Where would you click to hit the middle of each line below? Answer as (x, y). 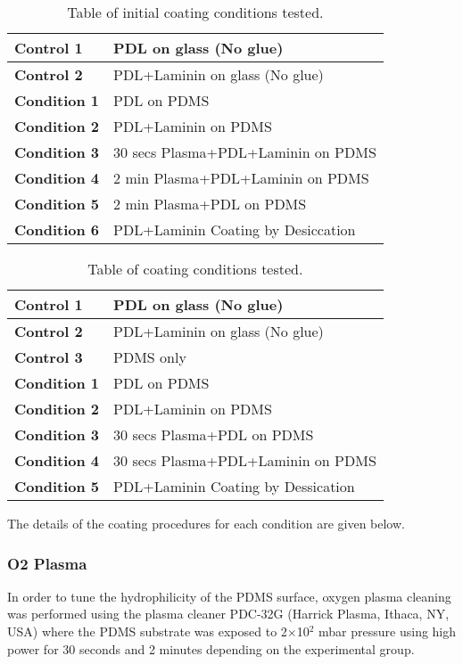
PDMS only (150, 357)
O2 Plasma (47, 563)
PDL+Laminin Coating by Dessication (234, 486)
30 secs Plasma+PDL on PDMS (214, 434)
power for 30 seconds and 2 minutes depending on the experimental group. (211, 648)
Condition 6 (57, 230)
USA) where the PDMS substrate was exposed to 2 (147, 631)
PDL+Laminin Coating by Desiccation (235, 230)
